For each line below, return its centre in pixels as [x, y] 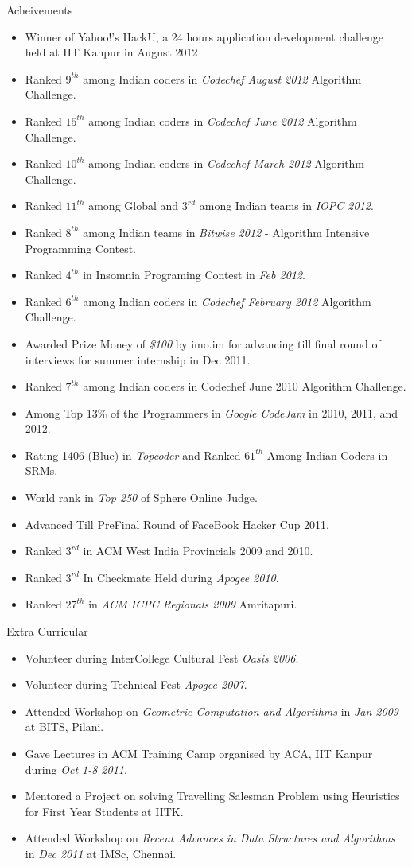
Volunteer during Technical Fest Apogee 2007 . [136, 684]
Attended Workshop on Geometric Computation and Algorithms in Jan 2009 [212, 711]
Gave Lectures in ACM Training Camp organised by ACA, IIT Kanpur [199, 753]
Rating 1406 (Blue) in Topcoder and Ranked [133, 455]
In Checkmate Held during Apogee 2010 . [181, 577]
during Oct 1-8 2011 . [76, 769]
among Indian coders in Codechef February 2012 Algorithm [227, 301]
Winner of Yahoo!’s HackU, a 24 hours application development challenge [204, 36]
